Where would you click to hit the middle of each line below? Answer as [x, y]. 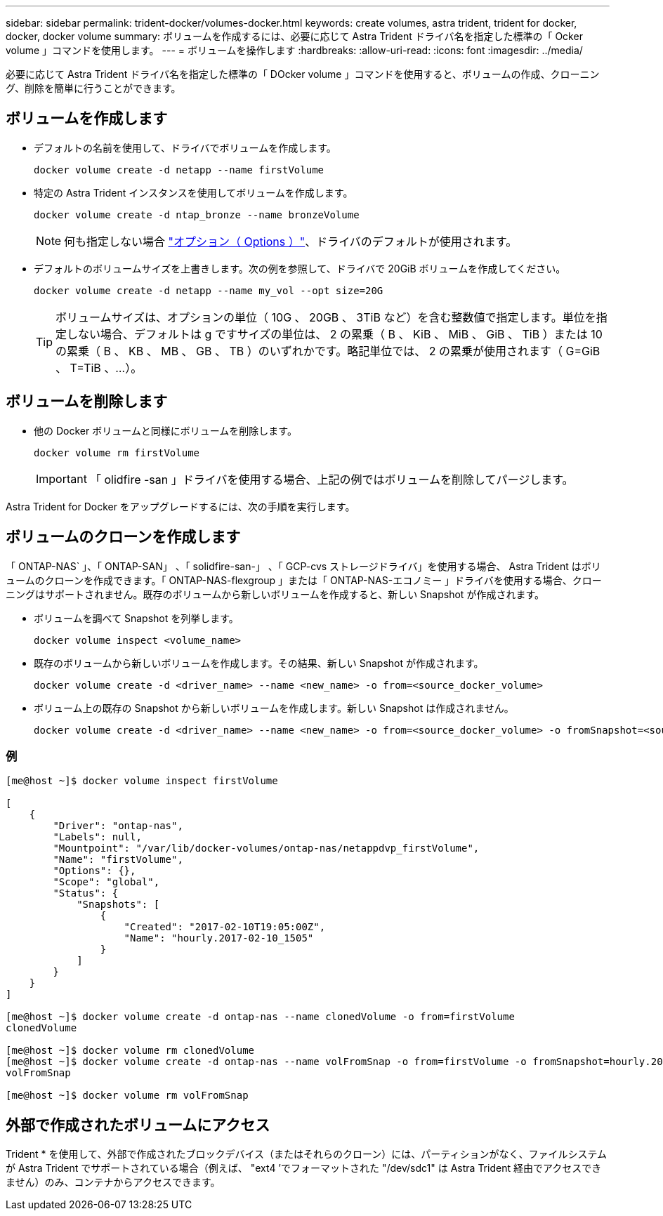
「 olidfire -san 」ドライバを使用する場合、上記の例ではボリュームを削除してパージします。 [331, 479]
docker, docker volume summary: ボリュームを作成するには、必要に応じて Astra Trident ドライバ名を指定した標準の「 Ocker [294, 36]
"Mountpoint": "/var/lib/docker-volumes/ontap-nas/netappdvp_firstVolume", [266, 848]
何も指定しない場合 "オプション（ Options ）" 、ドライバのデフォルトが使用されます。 [291, 241]
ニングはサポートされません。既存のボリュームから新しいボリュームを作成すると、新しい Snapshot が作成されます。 [275, 594]
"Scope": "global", [106, 882]
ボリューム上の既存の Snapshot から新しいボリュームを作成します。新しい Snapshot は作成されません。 [274, 708]
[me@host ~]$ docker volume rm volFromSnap [127, 1096]
